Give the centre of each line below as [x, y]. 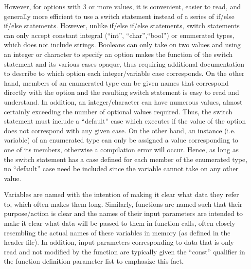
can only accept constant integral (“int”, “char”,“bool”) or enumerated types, [119, 35]
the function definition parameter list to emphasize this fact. [94, 261]
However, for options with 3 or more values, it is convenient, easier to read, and [123, 6]
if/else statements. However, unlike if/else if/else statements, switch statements [122, 26]
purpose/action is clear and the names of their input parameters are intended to [123, 213]
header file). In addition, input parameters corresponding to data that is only [119, 242]
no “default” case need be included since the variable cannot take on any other [121, 169]
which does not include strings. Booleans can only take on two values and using [122, 45]
